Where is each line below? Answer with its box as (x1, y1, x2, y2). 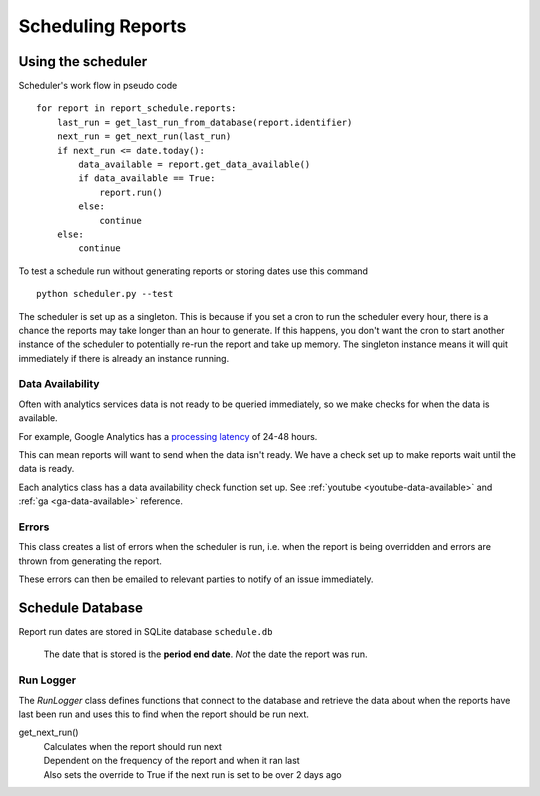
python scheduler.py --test (36, 288, 174, 300)
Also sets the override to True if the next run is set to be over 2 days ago (43, 768, 342, 780)
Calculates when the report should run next (43, 740, 222, 752)
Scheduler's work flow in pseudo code (18, 80, 178, 92)
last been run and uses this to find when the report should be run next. (18, 708, 310, 720)
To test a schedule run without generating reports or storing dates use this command (18, 265, 369, 277)
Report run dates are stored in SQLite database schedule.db (18, 626, 273, 638)
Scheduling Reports (18, 15, 187, 37)
